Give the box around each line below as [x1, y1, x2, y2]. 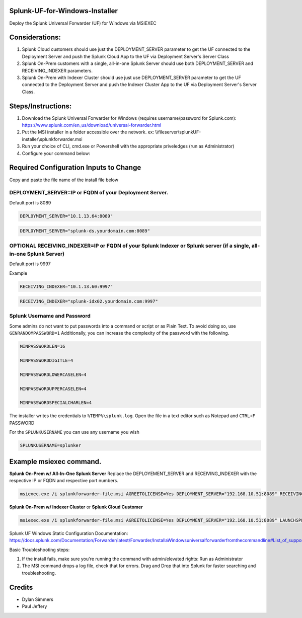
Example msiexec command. [9, 457, 102, 466]
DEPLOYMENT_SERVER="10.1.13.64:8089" [20, 213, 113, 219]
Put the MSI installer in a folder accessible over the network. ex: [22, 129, 155, 135]
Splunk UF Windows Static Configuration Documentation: [9, 530, 128, 536]
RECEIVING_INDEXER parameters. [22, 67, 93, 73]
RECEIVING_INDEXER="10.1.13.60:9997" [20, 283, 113, 289]
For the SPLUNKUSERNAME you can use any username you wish [9, 429, 139, 435]
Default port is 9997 [9, 261, 51, 267]
